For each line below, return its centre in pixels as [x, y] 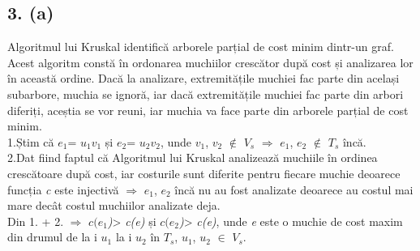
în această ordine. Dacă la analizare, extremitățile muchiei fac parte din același [204, 78]
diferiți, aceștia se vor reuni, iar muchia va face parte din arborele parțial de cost [208, 110]
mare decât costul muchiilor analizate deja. [114, 205]
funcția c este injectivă [63, 189]
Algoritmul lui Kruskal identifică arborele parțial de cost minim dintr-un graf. [201, 47]
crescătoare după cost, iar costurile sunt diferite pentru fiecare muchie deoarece [204, 173]
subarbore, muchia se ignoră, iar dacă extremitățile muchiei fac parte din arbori [206, 94]
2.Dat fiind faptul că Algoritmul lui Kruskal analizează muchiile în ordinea [193, 157]
